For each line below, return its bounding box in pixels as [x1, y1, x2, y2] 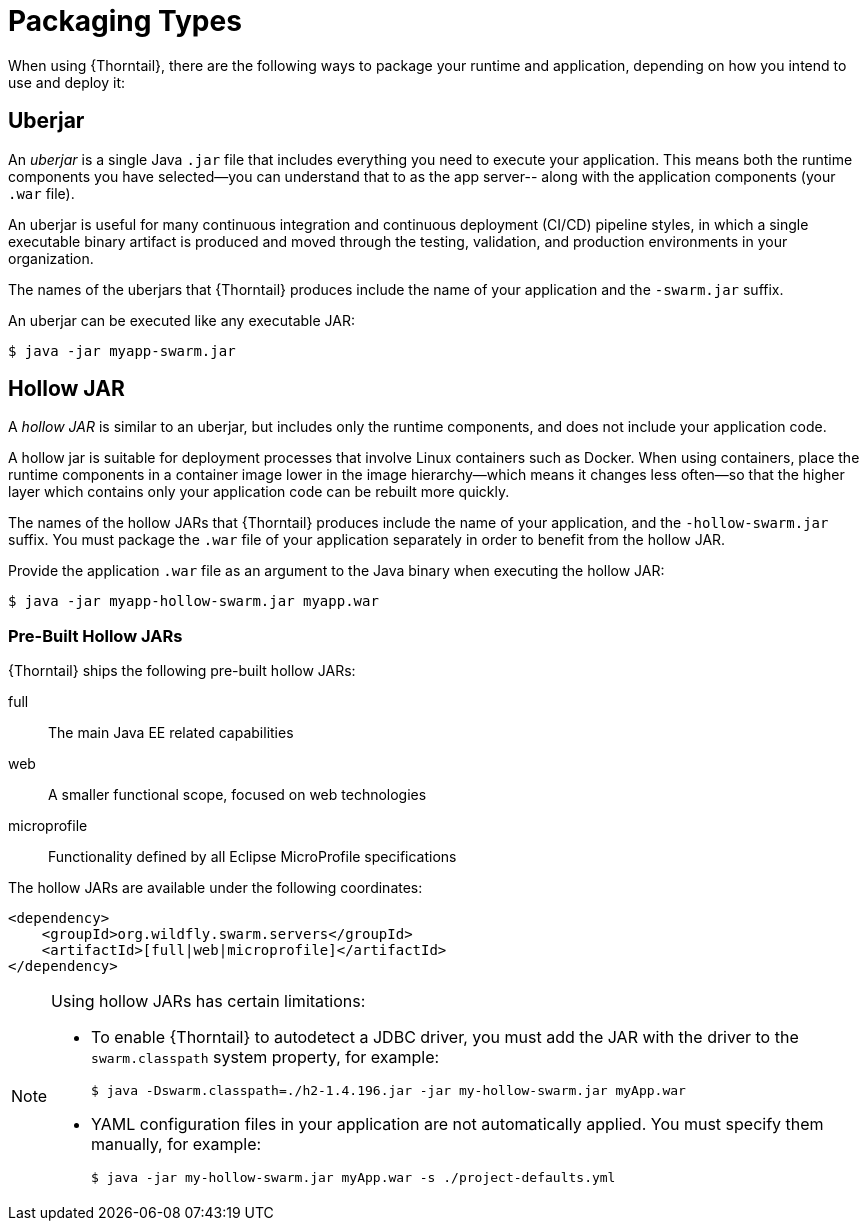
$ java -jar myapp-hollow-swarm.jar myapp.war [8, 593, 379, 610]
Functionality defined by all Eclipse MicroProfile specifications [48, 848, 457, 866]
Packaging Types [8, 4, 242, 38]
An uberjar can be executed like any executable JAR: [8, 311, 356, 329]
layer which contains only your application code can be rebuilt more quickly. [8, 483, 510, 501]
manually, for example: [91, 1134, 262, 1155]
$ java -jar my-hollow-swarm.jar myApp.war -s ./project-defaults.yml [91, 1170, 616, 1186]
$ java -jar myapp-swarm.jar [8, 342, 236, 359]
